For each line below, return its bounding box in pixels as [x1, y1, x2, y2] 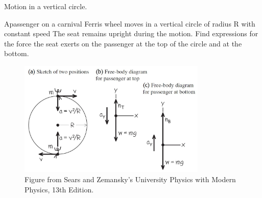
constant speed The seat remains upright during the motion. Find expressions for [4, 28, 258, 39]
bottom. [4, 48, 29, 59]
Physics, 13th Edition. [25, 184, 94, 194]
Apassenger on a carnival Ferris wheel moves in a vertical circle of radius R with [4, 18, 255, 29]
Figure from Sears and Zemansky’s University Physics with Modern [25, 174, 236, 184]
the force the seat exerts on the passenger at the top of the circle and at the [4, 38, 242, 48]
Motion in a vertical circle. [4, 1, 87, 11]
